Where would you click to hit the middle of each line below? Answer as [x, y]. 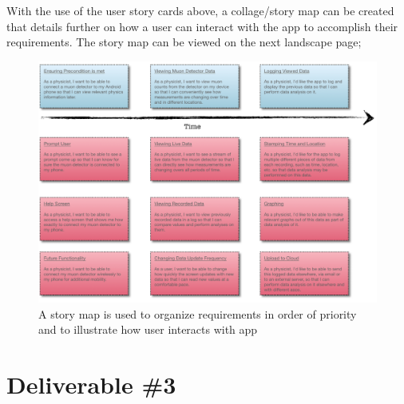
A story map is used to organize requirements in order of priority [198, 313]
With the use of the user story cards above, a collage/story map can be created [200, 10]
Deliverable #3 [91, 384]
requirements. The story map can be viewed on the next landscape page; [184, 42]
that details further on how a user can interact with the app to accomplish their [202, 26]
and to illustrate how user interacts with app [148, 329]
